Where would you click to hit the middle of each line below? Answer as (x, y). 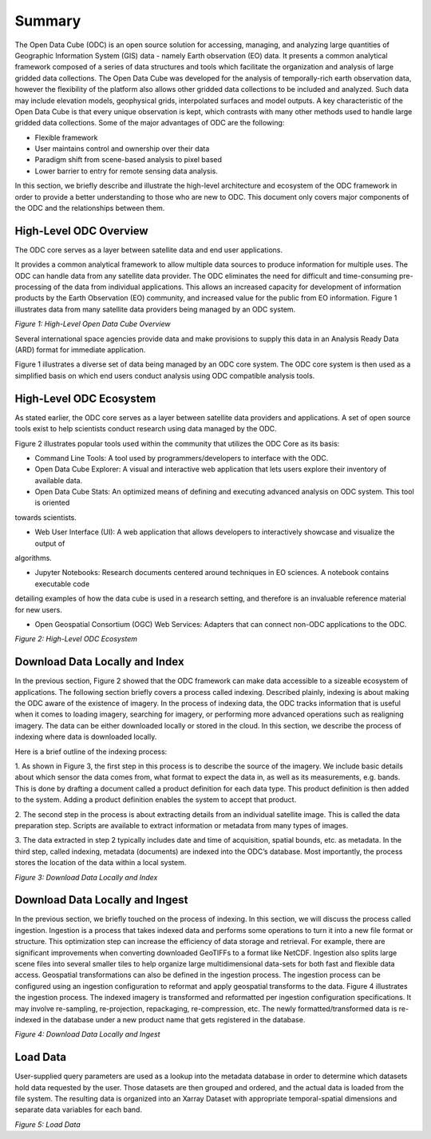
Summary (48, 21)
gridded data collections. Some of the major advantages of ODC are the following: (150, 123)
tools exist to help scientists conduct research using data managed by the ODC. (146, 429)
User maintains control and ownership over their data (122, 149)
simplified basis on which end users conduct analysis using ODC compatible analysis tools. (165, 375)
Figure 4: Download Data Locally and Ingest (87, 1034)
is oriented (52, 502)
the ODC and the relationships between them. (90, 208)
